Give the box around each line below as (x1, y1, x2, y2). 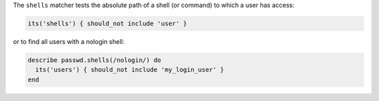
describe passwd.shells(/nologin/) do (27, 56, 161, 64)
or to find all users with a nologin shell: (13, 37, 125, 45)
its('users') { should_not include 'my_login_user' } (35, 66, 225, 74)
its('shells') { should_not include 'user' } (27, 20, 187, 27)
